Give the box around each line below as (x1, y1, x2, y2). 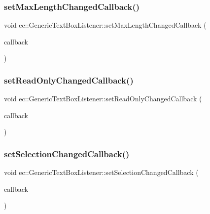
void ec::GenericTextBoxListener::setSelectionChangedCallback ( (4, 167, 199, 177)
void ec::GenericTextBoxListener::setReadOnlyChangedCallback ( (4, 93, 202, 104)
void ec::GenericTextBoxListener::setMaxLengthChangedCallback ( (4, 20, 207, 30)
